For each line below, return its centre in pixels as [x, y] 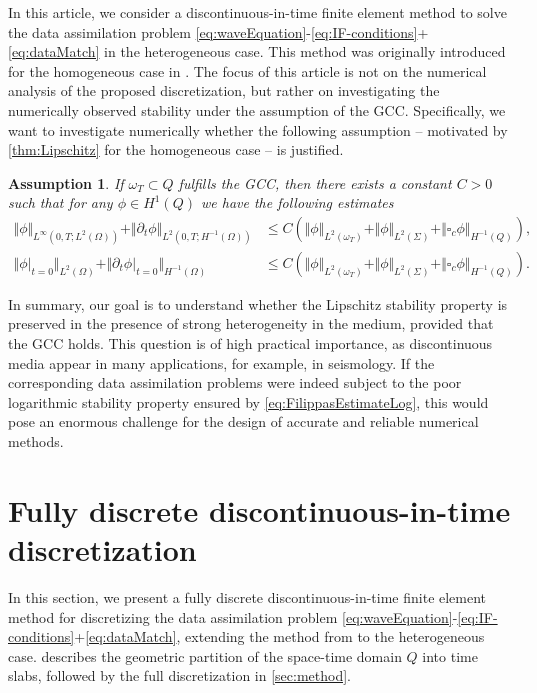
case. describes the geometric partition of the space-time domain [205, 655]
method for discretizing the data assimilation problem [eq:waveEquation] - [233, 616]
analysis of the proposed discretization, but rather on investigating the [224, 90]
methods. [36, 441]
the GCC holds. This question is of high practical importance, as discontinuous [250, 343]
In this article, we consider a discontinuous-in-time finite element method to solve [257, 12]
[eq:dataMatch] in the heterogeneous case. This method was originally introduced [257, 51]
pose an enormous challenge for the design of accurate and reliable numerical [243, 421]
